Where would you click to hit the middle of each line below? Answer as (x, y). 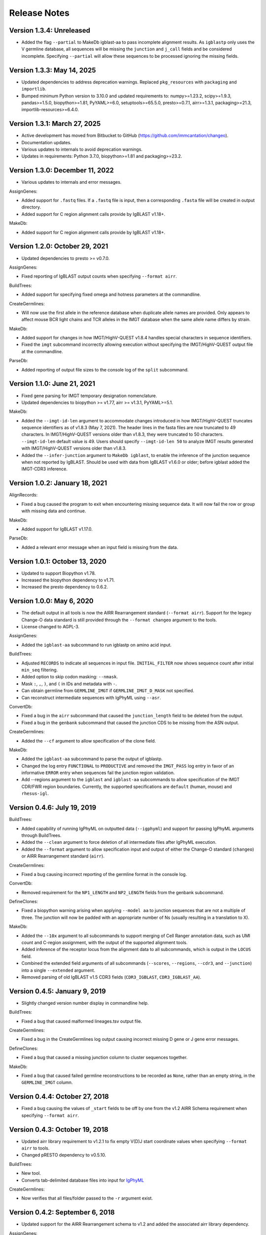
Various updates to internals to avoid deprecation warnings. (82, 149)
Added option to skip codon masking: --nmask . (70, 677)
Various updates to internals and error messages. (71, 182)
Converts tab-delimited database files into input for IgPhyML (83, 1180)
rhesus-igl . (35, 793)
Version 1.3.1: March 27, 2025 (55, 124)
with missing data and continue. (54, 511)
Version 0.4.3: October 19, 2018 (59, 1130)
